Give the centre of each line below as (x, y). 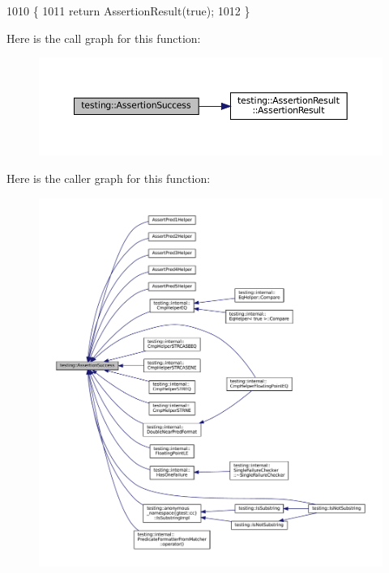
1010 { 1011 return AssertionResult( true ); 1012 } (128, 11)
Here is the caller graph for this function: (109, 178)
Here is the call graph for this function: (104, 38)
